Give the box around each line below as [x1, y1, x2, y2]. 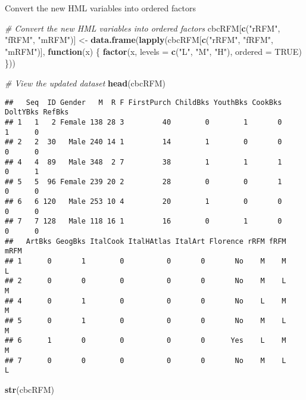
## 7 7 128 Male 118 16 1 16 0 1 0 [5, 217, 282, 226]
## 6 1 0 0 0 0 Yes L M [5, 336, 286, 345]
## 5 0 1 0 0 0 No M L [5, 317, 286, 325]
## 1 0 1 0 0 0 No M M [5, 257, 286, 266]
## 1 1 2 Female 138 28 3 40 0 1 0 [5, 117, 282, 126]
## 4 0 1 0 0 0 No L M [5, 296, 286, 305]
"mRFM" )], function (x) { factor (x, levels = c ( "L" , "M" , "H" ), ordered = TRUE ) [5, 45, 302, 57]
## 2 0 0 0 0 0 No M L [5, 277, 286, 286]
